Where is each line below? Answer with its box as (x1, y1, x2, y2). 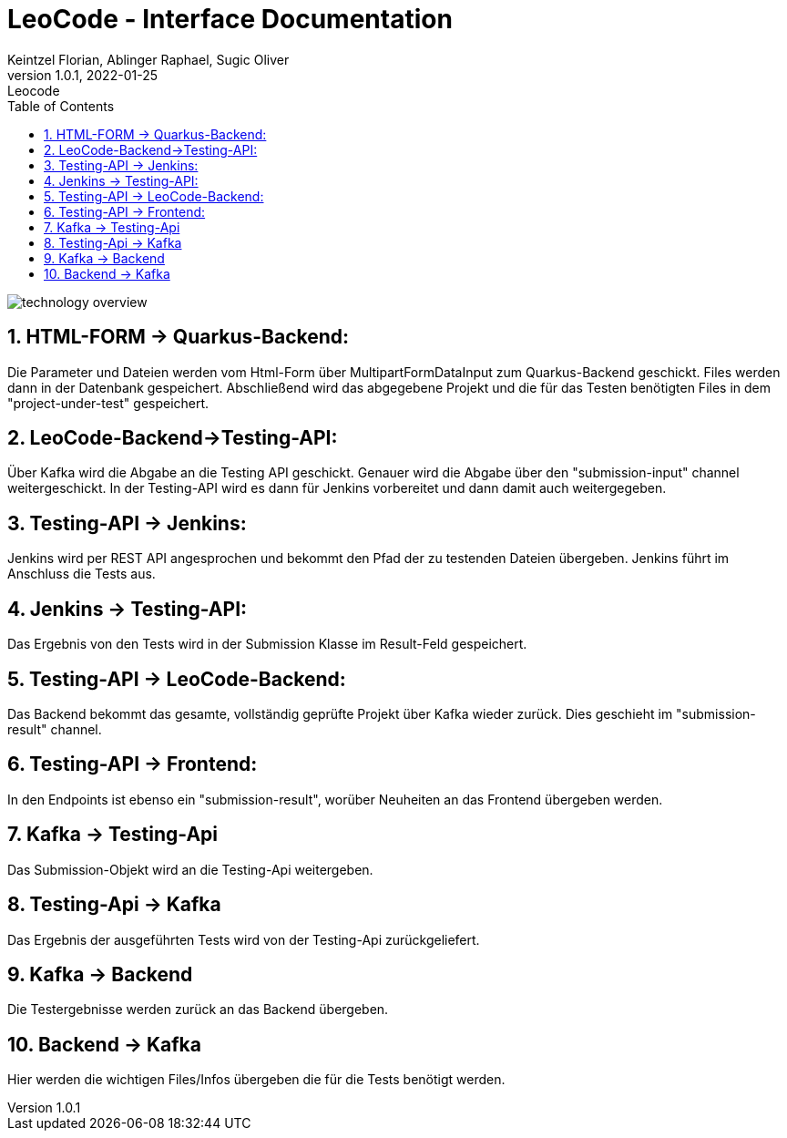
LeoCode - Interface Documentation (7, 4, 453, 35)
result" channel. (7, 721, 102, 737)
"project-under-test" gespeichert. (7, 395, 210, 411)
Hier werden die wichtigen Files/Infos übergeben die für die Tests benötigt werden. (7, 1071, 506, 1088)
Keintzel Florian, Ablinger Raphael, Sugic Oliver (7, 51, 290, 67)
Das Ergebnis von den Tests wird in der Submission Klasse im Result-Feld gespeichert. (7, 636, 527, 652)
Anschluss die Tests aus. (7, 566, 156, 582)
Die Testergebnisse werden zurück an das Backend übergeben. (7, 1001, 389, 1018)
